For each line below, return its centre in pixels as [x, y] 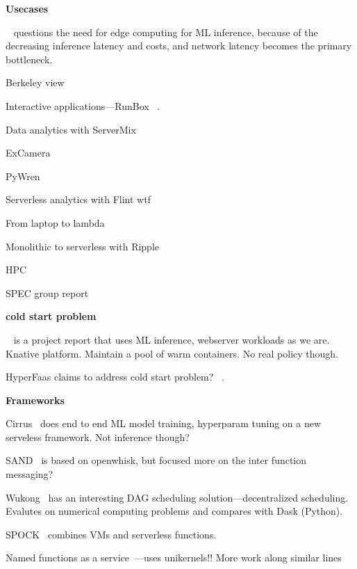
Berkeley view [35, 82]
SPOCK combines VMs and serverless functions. [111, 534]
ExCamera [28, 153]
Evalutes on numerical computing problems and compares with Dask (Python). [174, 511]
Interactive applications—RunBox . [83, 105]
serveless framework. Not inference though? [98, 436]
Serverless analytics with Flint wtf [78, 199]
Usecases [27, 8]
